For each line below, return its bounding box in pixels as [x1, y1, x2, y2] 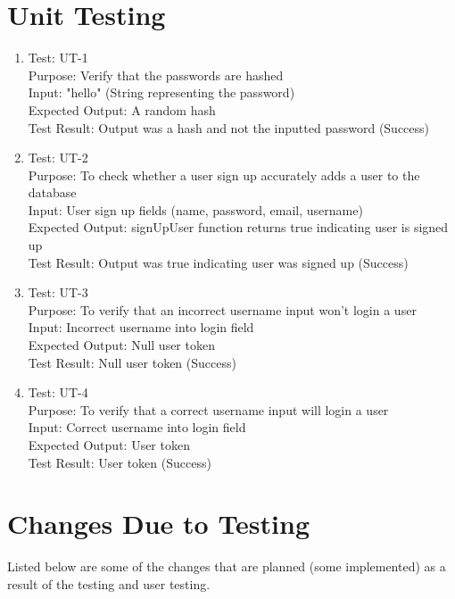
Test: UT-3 [28, 283, 88, 302]
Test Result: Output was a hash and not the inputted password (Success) [28, 118, 430, 137]
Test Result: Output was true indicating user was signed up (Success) [28, 253, 409, 271]
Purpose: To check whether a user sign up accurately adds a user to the [28, 165, 420, 184]
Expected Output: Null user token [28, 336, 215, 354]
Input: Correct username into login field [28, 418, 246, 437]
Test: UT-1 [28, 48, 88, 67]
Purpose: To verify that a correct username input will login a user [28, 400, 389, 419]
